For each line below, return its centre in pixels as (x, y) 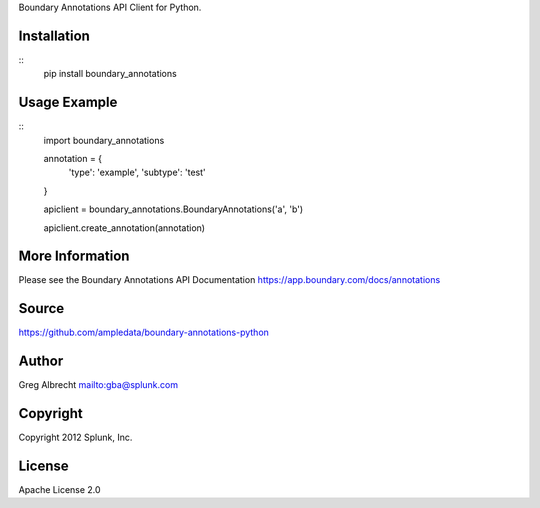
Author (41, 361)
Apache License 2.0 (59, 490)
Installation (54, 35)
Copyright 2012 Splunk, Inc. (75, 437)
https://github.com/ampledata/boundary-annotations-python (144, 332)
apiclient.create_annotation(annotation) (124, 227)
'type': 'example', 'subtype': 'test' (137, 172)
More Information (74, 256)
